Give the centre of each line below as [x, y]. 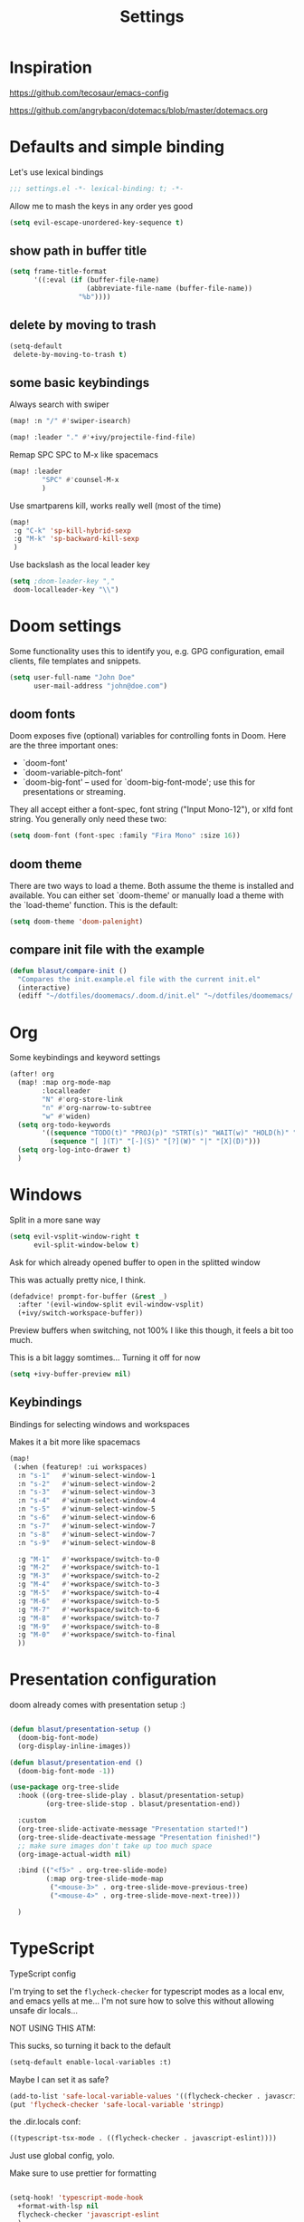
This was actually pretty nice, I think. [78, 1280]
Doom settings [66, 626]
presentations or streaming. [74, 792]
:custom [32, 1821]
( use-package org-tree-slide [64, 1787]
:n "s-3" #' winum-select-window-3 [86, 1493]
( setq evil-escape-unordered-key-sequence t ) [96, 222]
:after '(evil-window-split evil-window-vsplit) [111, 1305]
